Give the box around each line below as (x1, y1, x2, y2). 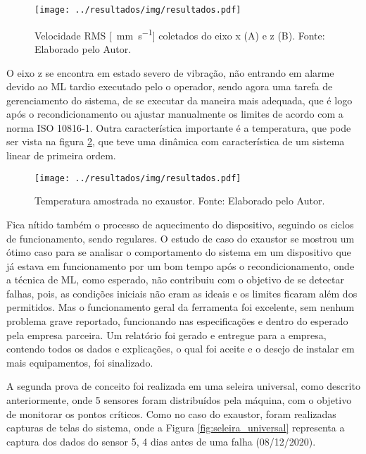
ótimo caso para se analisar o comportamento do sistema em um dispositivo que (6, 245, 351, 259)
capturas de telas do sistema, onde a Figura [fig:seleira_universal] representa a (6, 420, 345, 435)
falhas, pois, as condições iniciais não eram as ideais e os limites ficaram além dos (6, 286, 358, 300)
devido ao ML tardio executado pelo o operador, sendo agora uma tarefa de (6, 79, 333, 94)
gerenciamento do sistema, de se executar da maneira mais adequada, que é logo (6, 92, 353, 107)
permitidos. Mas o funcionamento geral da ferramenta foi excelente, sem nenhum (6, 300, 355, 314)
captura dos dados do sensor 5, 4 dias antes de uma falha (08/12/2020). (6, 434, 316, 448)
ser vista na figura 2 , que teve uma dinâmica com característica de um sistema (6, 134, 345, 149)
